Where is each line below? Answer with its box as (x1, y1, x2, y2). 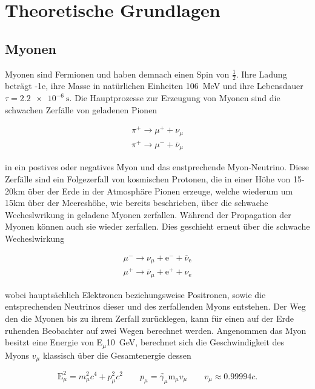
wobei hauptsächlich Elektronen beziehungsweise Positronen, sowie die (5, 288, 266, 301)
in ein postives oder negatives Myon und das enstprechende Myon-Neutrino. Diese (5, 161, 310, 173)
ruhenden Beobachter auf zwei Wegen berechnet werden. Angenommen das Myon (5, 324, 307, 336)
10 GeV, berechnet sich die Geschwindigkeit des (106, 336, 285, 348)
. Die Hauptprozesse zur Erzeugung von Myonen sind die (69, 91, 280, 104)
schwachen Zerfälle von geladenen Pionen (5, 103, 157, 116)
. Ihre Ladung (236, 67, 287, 80)
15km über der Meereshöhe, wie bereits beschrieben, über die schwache (5, 196, 268, 209)
